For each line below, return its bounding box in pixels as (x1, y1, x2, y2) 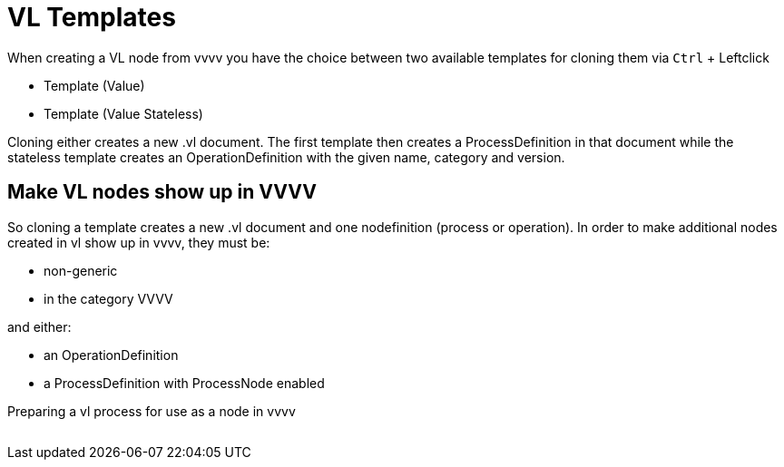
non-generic (44, 262, 118, 278)
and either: (7, 318, 72, 335)
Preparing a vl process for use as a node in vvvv (7, 403, 296, 419)
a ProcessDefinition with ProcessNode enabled (44, 375, 325, 391)
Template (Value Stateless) (44, 105, 203, 122)
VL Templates (7, 2, 176, 33)
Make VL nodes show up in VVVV (7, 180, 317, 204)
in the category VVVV (44, 290, 173, 306)
